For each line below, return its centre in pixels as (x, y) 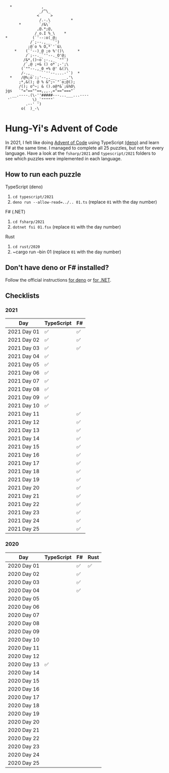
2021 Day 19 (24, 480)
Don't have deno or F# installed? (57, 268)
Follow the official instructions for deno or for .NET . (59, 280)
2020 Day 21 (24, 730)
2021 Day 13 (24, 430)
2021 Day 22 (24, 504)
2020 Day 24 (24, 754)
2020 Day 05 (24, 599)
